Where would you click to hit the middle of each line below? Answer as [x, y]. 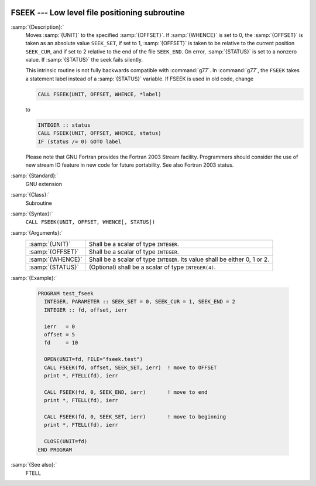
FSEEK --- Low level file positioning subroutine [98, 13]
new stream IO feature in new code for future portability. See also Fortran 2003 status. [130, 165]
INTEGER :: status [64, 125]
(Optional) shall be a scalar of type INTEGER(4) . [152, 267]
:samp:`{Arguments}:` [37, 232]
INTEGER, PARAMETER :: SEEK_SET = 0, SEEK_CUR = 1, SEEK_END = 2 [140, 302]
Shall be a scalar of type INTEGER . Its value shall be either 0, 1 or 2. [179, 259]
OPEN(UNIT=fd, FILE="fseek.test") [94, 359]
